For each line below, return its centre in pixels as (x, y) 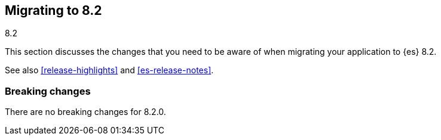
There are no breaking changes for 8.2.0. (85, 112)
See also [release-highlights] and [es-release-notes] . (109, 70)
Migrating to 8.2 (53, 10)
